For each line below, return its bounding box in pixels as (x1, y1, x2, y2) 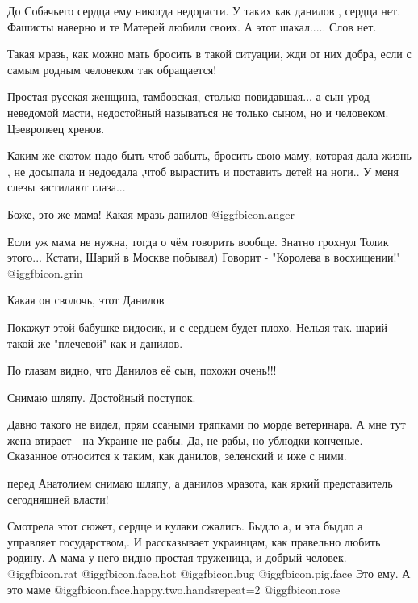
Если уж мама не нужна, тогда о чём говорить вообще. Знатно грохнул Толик (7, 232, 389, 249)
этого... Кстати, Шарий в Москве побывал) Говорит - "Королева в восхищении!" (7, 249, 401, 266)
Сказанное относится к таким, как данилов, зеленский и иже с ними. (7, 447, 347, 464)
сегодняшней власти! (7, 490, 109, 507)
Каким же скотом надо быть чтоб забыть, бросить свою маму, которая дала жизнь (7, 147, 412, 164)
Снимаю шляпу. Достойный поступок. (7, 388, 196, 405)
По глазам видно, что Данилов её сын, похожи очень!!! (7, 362, 277, 379)
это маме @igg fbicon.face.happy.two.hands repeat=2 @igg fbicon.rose (7, 580, 341, 597)
